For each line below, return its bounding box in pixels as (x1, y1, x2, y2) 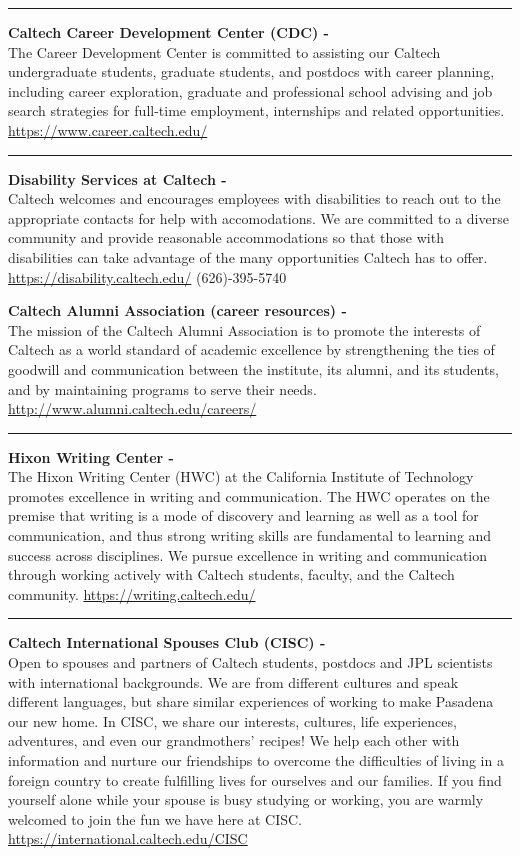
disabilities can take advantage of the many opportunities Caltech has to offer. (8, 246, 488, 267)
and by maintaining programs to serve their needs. (8, 378, 317, 399)
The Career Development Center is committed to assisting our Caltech (8, 41, 441, 62)
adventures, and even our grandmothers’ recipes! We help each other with (8, 730, 460, 751)
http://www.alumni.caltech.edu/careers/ (8, 398, 257, 419)
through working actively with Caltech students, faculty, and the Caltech (8, 564, 455, 585)
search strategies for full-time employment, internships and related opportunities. (8, 100, 505, 121)
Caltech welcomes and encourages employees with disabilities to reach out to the (8, 188, 501, 209)
